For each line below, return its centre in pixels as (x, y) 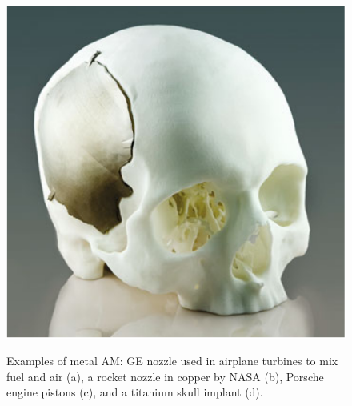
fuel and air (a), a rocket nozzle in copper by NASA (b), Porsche (165, 376)
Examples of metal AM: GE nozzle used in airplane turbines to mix (172, 361)
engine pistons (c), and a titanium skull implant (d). (135, 392)
